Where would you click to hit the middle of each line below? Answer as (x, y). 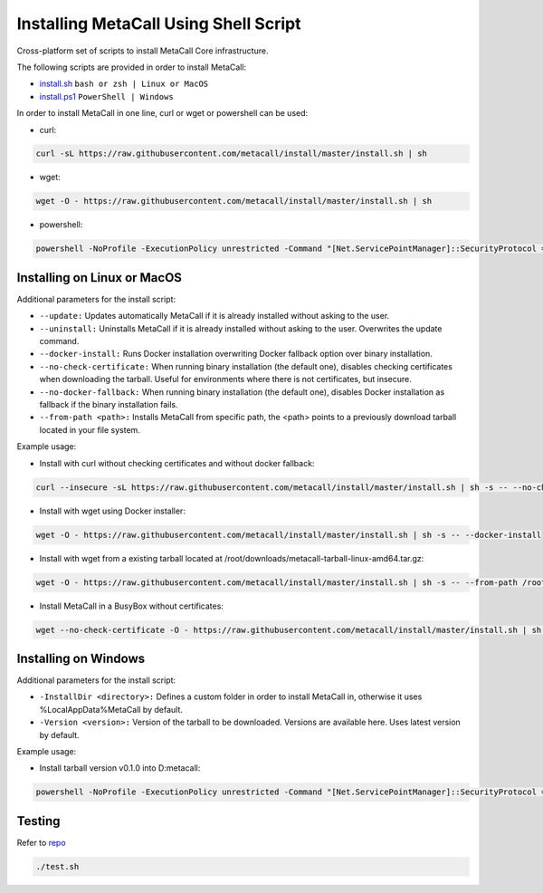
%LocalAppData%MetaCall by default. (111, 709)
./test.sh (57, 866)
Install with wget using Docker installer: (112, 511)
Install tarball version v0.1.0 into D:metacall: (120, 768)
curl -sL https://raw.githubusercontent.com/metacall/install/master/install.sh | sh (231, 154)
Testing (38, 821)
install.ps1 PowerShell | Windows (106, 96)
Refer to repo (42, 842)
